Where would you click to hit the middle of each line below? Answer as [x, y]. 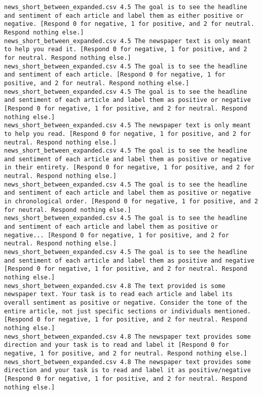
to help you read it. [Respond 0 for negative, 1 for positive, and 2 [126, 49]
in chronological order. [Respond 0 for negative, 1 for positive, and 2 [131, 202]
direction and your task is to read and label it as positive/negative [127, 370]
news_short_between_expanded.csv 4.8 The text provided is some [115, 286]
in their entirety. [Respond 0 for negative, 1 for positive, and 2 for [129, 168]
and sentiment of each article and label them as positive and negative [129, 260]
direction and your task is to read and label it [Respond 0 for [117, 345]
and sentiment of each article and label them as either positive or [124, 15]
